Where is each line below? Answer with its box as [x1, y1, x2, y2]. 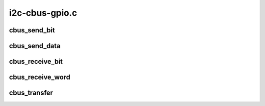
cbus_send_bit [9, 26, 55, 34]
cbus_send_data [9, 42, 61, 50]
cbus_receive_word [9, 73, 71, 81]
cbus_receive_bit [9, 57, 63, 66]
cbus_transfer [9, 89, 53, 97]
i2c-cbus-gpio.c [9, 7, 78, 18]
